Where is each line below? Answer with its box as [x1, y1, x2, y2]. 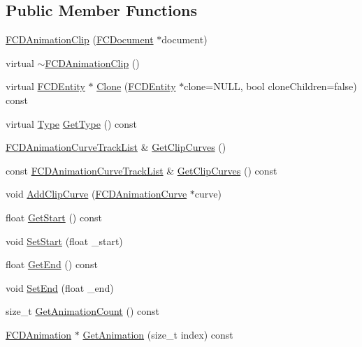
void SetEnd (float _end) [6, 280, 114, 295]
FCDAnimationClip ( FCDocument [6, 32, 154, 47]
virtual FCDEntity [6, 79, 85, 94]
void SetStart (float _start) [6, 233, 123, 248]
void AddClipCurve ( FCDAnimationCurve [6, 186, 187, 201]
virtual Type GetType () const [6, 116, 138, 131]
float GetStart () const [6, 209, 102, 224]
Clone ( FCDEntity [96, 79, 176, 94]
